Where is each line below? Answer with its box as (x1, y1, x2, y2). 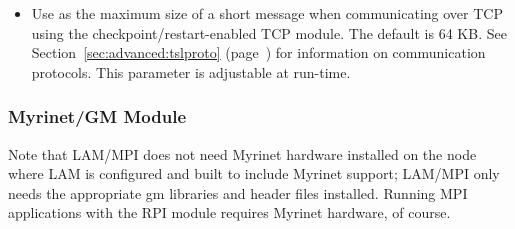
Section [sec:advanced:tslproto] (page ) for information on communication (31, 42, 486, 63)
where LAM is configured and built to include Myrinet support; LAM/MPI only (8, 163, 500, 184)
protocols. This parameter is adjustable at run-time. (31, 61, 351, 82)
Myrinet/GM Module (8, 104, 187, 129)
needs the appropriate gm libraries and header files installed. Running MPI (8, 182, 468, 203)
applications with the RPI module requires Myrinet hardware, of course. (8, 202, 451, 223)
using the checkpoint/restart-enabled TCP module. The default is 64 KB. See (31, 22, 507, 43)
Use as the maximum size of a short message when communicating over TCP (31, 3, 503, 23)
